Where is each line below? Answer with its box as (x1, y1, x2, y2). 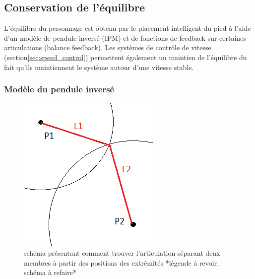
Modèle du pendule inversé (4, 83, 115, 95)
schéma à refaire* (24, 267, 76, 278)
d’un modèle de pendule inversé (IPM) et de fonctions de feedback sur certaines (4, 32, 246, 43)
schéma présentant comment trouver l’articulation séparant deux (24, 247, 220, 258)
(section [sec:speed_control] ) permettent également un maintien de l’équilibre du (4, 52, 247, 62)
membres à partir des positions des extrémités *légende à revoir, (24, 257, 219, 268)
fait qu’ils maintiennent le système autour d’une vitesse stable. (4, 62, 194, 72)
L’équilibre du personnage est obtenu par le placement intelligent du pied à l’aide (4, 23, 251, 33)
